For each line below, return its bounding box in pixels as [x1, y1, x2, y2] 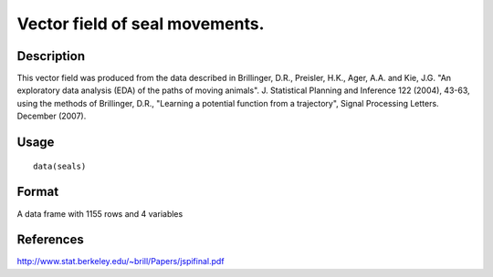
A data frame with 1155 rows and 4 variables [16, 208, 184, 219]
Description [16, 48, 86, 64]
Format [16, 184, 59, 200]
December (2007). [16, 110, 87, 122]
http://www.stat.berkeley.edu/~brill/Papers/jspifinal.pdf [16, 256, 225, 267]
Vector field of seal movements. [16, 14, 265, 34]
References [16, 232, 84, 248]
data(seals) [33, 160, 87, 171]
